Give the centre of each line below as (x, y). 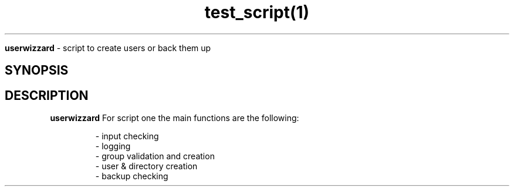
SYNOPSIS (37, 71)
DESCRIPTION (47, 95)
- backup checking (132, 176)
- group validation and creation (155, 156)
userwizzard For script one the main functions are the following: (175, 118)
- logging (113, 146)
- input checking (127, 136)
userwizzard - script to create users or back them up (108, 48)
